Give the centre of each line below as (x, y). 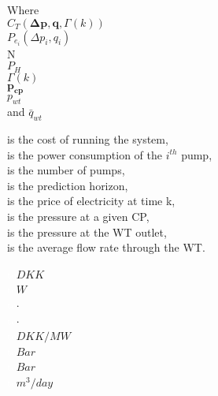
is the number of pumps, (66, 170)
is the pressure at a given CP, (78, 216)
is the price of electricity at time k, (91, 201)
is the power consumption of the (85, 154)
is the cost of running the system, (88, 139)
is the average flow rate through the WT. (106, 247)
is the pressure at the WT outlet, (87, 232)
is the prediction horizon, (68, 185)
